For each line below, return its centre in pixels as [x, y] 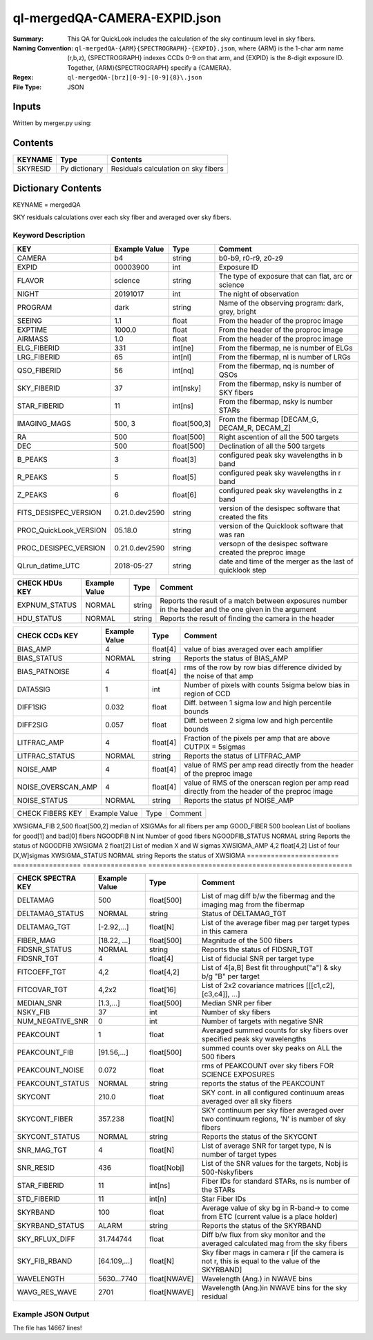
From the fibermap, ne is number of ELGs [286, 348]
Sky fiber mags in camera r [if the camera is [273, 1253]
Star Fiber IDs [224, 1199]
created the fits [243, 517]
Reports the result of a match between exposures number [254, 601]
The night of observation [259, 294]
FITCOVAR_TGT [42, 990]
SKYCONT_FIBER [45, 1119]
